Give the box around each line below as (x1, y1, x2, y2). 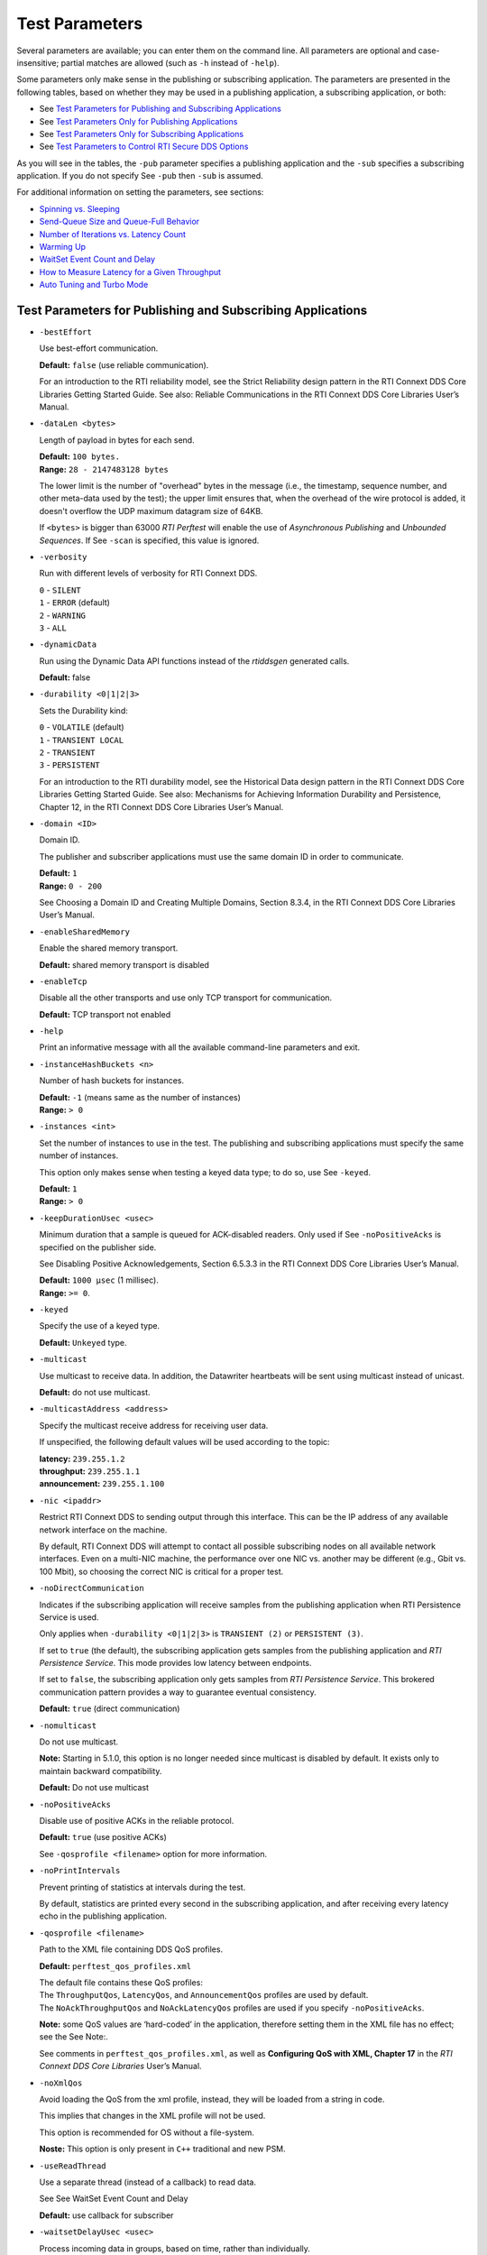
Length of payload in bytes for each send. (39, 434, 195, 446)
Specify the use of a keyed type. (39, 1321, 161, 1331)
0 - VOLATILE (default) (39, 722, 125, 732)
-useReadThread (39, 2160, 107, 2171)
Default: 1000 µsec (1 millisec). (39, 1275, 160, 1285)
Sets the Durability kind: (39, 704, 128, 716)
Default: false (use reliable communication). (39, 359, 209, 370)
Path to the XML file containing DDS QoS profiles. (39, 1944, 224, 1955)
